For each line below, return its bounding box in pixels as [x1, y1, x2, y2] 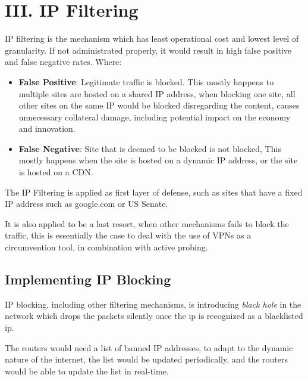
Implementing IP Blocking [5, 270, 171, 289]
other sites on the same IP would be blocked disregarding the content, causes [18, 99, 300, 111]
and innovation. [18, 122, 76, 135]
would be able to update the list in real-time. [5, 364, 169, 377]
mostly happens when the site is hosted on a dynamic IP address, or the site [18, 154, 298, 166]
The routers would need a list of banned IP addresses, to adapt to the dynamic [5, 341, 293, 354]
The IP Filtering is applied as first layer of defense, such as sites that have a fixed [5, 185, 303, 198]
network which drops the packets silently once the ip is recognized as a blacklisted [5, 309, 303, 322]
